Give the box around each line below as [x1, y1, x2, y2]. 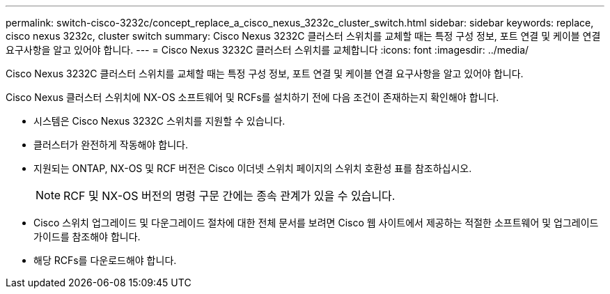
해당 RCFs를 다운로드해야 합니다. [33, 254, 177, 266]
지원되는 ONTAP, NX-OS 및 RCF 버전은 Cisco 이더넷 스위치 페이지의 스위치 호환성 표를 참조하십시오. [33, 162, 472, 174]
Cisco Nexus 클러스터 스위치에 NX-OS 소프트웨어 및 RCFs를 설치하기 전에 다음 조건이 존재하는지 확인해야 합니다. [6, 91, 499, 103]
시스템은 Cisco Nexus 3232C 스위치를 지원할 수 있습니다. [33, 115, 286, 127]
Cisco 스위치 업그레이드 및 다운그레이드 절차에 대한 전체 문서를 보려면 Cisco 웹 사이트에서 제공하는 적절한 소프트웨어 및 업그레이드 [33, 217, 599, 229]
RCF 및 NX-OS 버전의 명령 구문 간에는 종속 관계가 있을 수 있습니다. [63, 189, 396, 203]
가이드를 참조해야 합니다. [33, 231, 141, 242]
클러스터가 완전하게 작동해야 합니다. [33, 139, 188, 150]
